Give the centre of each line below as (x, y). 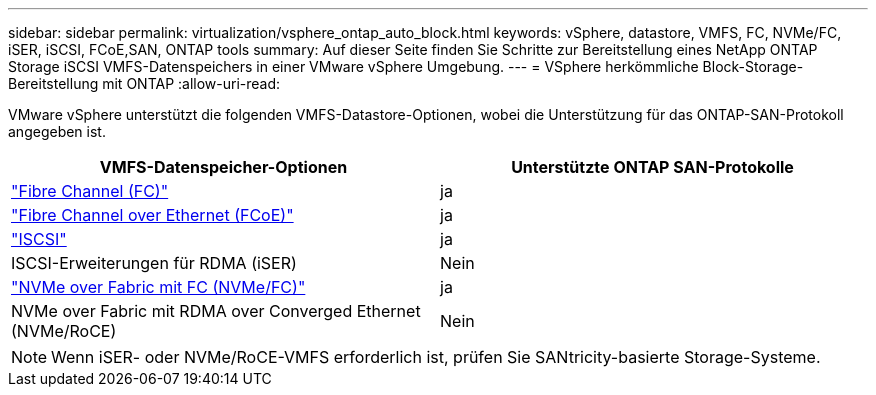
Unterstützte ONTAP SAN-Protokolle (652, 167)
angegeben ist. (57, 131)
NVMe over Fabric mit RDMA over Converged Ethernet (216, 311)
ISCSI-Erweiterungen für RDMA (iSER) (154, 263)
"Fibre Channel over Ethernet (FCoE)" (152, 215)
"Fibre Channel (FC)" (90, 191)
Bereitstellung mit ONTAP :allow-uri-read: (144, 83)
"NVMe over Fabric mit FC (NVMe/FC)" (158, 287)
